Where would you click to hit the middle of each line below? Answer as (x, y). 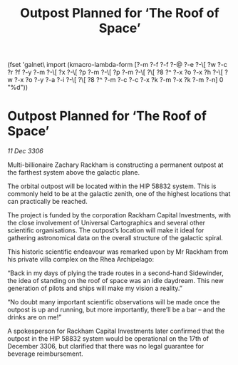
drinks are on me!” (35, 317)
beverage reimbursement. (45, 354)
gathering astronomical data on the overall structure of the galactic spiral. (115, 238)
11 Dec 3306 (26, 151)
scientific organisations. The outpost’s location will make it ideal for (106, 230)
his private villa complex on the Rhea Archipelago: (81, 259)
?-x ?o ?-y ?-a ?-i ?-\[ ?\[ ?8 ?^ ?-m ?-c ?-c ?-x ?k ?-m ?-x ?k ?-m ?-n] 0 (119, 80)
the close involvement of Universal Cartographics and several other (106, 223)
